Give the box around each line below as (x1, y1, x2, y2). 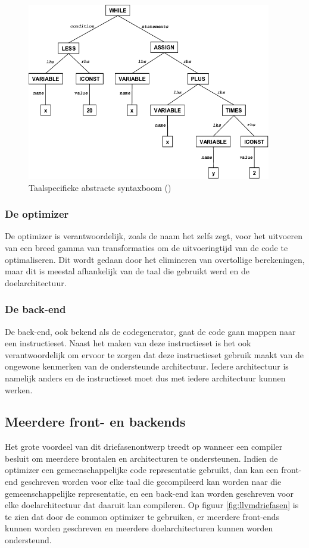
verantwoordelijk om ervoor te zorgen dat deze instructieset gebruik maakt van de (5, 348, 304, 361)
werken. (5, 383, 33, 396)
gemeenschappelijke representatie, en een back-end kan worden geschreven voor (5, 487, 294, 499)
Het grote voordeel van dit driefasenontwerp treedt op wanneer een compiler (5, 440, 283, 453)
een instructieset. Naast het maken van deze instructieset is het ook (5, 337, 251, 349)
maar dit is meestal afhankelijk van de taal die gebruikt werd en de (5, 265, 249, 277)
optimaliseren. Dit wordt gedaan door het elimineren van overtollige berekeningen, (5, 253, 305, 265)
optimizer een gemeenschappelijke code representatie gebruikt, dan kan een (5, 464, 279, 476)
